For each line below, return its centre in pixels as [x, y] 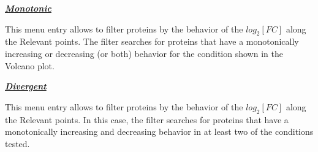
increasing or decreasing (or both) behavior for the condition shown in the [144, 53]
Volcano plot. [30, 65]
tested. [17, 143]
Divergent [26, 86]
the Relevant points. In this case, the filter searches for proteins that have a [147, 119]
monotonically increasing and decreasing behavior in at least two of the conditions [159, 131]
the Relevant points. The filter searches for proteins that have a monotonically [152, 41]
